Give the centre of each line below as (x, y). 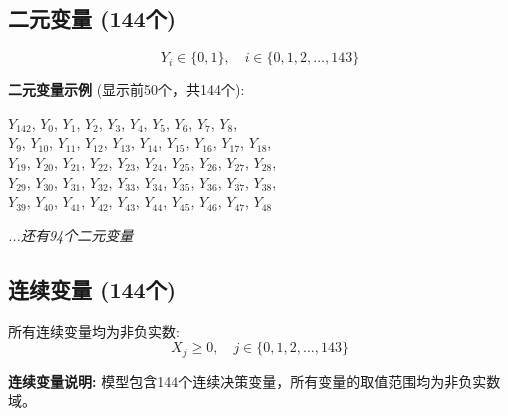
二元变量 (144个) (92, 18)
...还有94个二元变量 (71, 234)
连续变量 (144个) (92, 288)
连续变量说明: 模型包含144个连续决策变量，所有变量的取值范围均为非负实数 (254, 380)
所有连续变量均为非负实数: (94, 330)
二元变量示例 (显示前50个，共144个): (126, 89)
